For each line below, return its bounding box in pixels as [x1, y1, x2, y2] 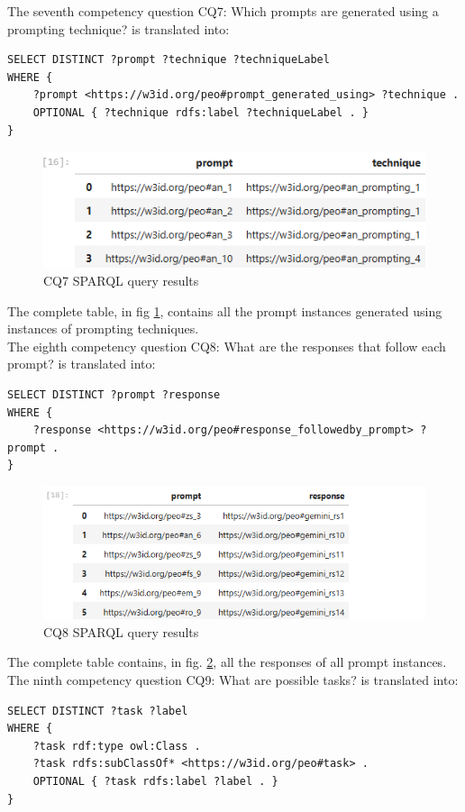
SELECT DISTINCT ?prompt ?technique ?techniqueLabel [7, 53, 330, 67]
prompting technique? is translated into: [7, 19, 230, 38]
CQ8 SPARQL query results [43, 622, 199, 641]
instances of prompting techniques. [7, 319, 199, 338]
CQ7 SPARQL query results [43, 271, 199, 290]
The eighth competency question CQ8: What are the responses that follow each [7, 336, 446, 355]
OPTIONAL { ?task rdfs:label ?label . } [32, 775, 278, 789]
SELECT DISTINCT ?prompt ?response [7, 388, 221, 402]
